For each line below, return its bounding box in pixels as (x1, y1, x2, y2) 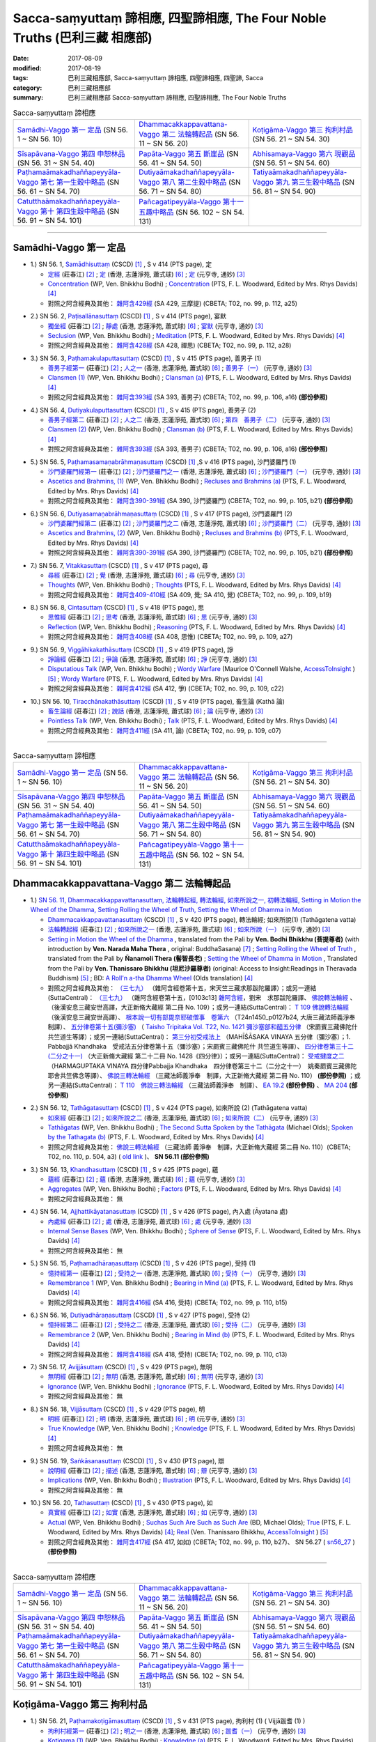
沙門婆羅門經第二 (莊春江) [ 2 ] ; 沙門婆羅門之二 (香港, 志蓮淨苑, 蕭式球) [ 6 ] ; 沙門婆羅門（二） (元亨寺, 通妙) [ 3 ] (47, 519, 361, 527)
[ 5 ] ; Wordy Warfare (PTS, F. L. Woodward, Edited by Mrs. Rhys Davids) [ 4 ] (47, 675, 263, 683)
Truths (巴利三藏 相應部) (13, 30, 152, 45)
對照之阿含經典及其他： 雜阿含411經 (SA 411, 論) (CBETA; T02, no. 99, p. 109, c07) (47, 726, 281, 734)
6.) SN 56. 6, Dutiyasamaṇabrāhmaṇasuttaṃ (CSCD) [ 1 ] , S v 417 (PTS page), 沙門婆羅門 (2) (30, 509, 292, 518)
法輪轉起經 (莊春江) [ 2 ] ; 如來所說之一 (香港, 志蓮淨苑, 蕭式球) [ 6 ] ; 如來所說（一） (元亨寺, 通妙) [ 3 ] (47, 925, 331, 934)
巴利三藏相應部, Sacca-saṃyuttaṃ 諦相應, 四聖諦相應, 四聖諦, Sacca (68, 74, 264, 82)
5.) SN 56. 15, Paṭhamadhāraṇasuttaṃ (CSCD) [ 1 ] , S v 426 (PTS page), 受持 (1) (30, 1259, 256, 1267)
